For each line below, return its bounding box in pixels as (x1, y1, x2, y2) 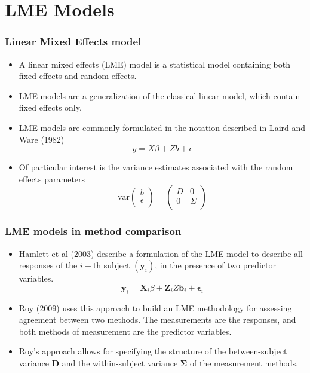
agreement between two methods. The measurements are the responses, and (19, 313, 296, 326)
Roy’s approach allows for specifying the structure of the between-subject (19, 345, 287, 357)
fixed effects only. (19, 101, 82, 114)
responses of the (19, 259, 78, 271)
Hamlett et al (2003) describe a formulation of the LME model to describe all (19, 247, 303, 259)
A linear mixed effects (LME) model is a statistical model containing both (19, 57, 290, 70)
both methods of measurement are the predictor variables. (19, 325, 232, 337)
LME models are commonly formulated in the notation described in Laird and (19, 121, 306, 133)
